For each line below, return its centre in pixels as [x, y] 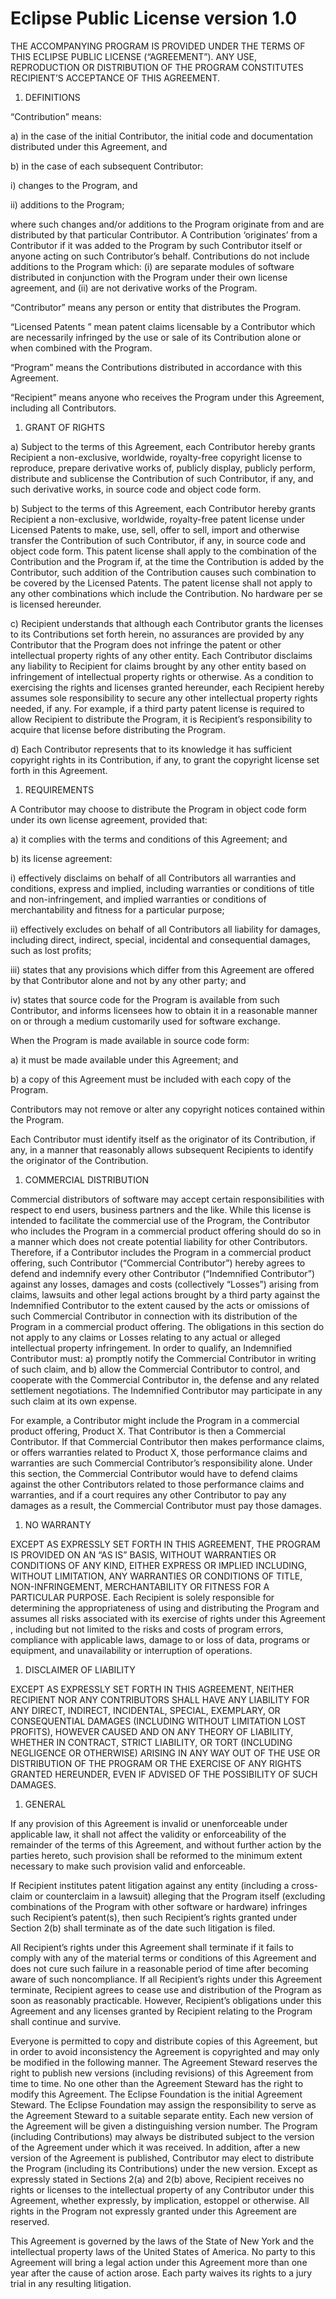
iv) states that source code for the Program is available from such [145, 999]
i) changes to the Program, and [74, 185]
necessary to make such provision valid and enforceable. [128, 1866]
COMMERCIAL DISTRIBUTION [87, 1179]
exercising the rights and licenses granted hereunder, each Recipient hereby [167, 687]
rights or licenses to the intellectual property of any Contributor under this [162, 2189]
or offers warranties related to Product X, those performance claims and [159, 1452]
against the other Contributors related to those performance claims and [157, 1484]
